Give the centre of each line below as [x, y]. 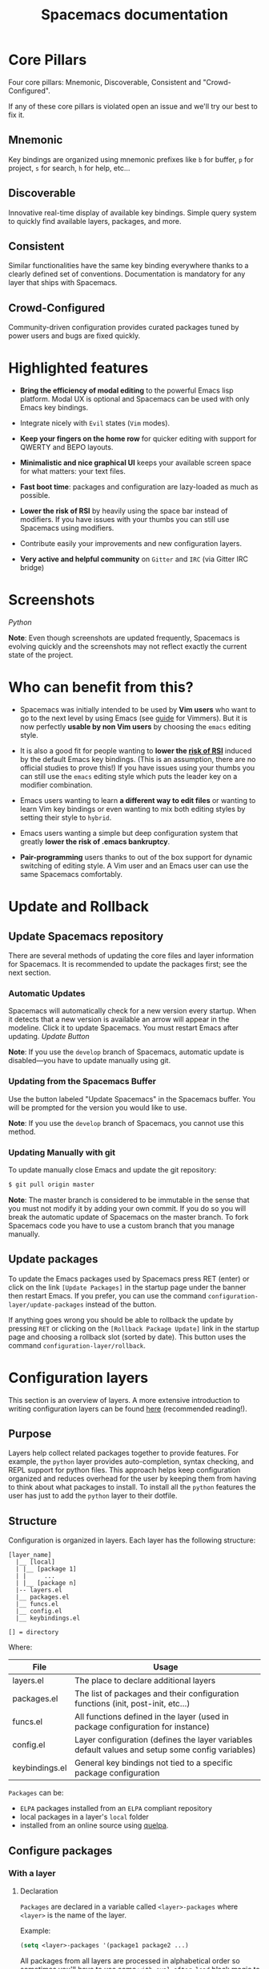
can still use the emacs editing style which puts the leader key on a [128, 776]
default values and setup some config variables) [165, 1750]
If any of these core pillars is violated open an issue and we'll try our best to [133, 106]
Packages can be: [36, 1793]
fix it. [17, 115]
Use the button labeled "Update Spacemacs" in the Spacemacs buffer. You [132, 1099]
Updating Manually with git [62, 1152]
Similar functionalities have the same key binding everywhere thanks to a [128, 266]
